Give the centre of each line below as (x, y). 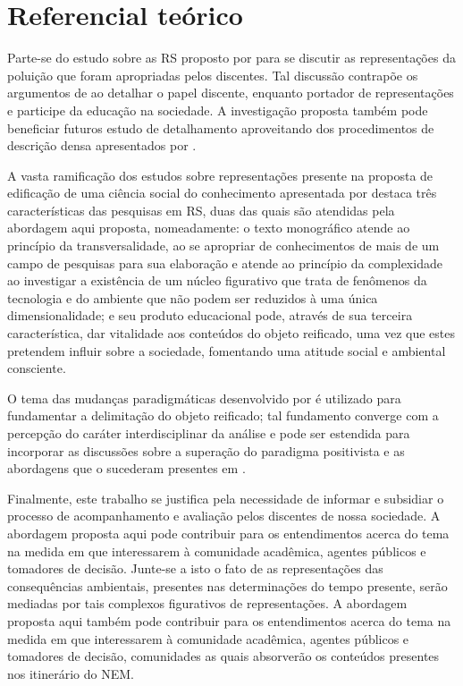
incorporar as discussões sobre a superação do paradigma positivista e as (206, 450)
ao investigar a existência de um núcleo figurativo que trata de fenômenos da (217, 280)
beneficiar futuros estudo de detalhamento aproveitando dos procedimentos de (221, 127)
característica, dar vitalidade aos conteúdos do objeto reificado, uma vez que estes (231, 333)
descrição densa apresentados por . (102, 145)
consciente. (37, 368)
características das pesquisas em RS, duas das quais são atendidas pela (201, 210)
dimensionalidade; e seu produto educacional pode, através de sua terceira (210, 315)
